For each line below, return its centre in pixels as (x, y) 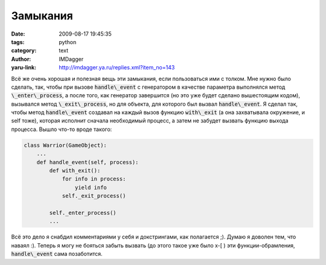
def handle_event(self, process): (88, 162)
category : (24, 51)
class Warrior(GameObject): (65, 145)
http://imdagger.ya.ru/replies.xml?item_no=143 (117, 68)
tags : (18, 42)
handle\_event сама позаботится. (57, 254)
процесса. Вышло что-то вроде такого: (62, 129)
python (68, 42)
